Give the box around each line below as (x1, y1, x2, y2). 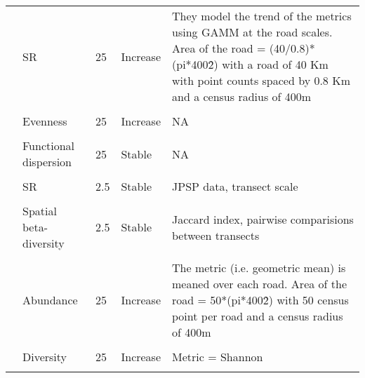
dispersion (22, 154, 72, 170)
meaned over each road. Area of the (172, 276, 347, 292)
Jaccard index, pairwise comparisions (172, 210, 354, 227)
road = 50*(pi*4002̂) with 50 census (172, 292, 349, 308)
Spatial (22, 203, 57, 219)
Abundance (22, 292, 78, 308)
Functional (22, 137, 75, 154)
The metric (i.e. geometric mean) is (172, 259, 346, 276)
